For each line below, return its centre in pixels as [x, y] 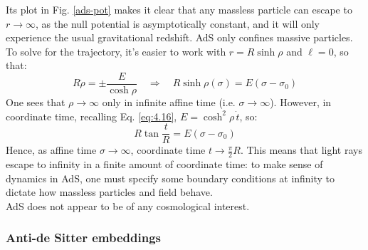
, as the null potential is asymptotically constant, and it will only [178, 23]
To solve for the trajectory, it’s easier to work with [116, 51]
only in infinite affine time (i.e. [169, 102]
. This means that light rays [301, 150]
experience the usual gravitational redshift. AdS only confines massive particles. [179, 37]
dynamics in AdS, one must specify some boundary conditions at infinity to [170, 178]
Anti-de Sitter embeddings [84, 238]
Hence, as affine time [51, 150]
